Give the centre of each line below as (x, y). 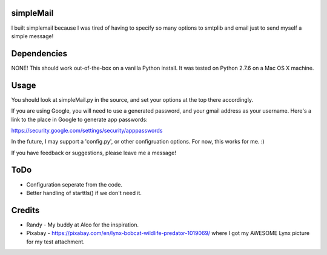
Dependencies (39, 54)
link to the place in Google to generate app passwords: (79, 119)
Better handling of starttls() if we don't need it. (84, 193)
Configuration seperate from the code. (74, 184)
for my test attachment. (55, 242)
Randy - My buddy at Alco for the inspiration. (83, 225)
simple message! (32, 36)
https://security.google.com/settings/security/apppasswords (87, 130)
